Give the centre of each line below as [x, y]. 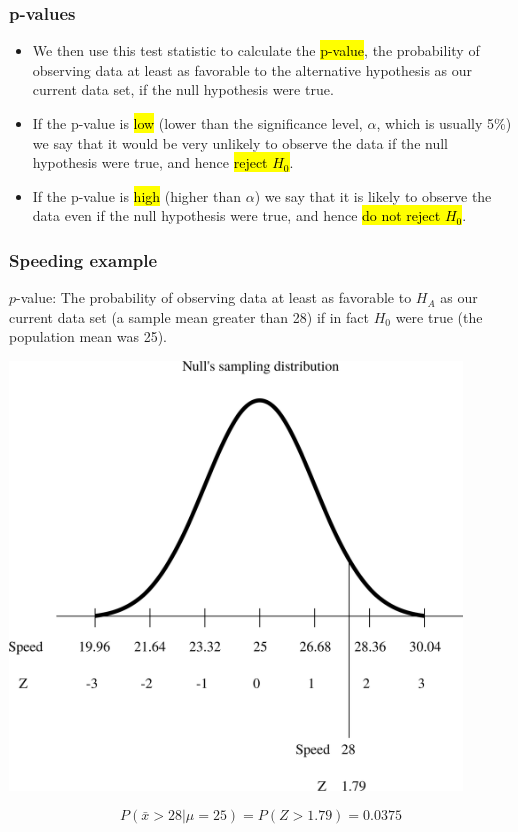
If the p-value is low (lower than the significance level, [197, 123]
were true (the [439, 316]
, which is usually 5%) [444, 123]
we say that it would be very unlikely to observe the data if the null [240, 142]
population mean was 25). [88, 336]
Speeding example [83, 259]
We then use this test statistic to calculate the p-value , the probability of [256, 50]
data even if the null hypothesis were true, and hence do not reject [236, 215]
